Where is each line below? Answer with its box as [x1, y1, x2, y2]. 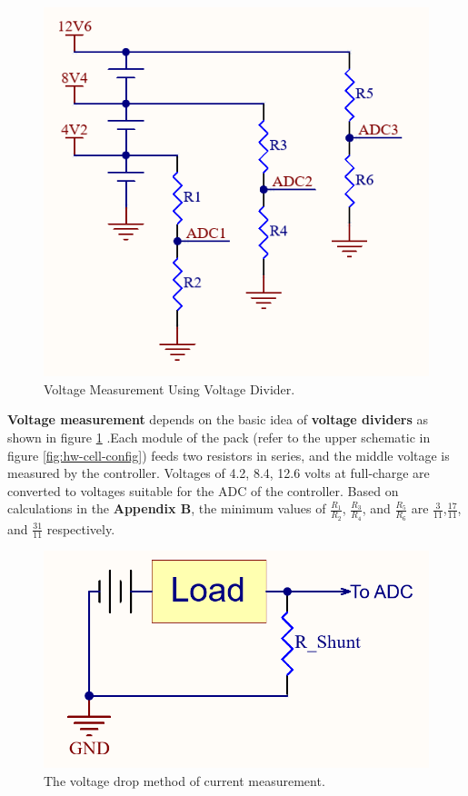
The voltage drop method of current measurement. [44, 771, 325, 790]
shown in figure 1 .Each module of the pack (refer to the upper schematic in [7, 427, 431, 446]
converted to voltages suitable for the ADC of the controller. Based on [7, 481, 399, 500]
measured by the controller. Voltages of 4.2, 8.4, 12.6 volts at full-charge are [7, 463, 430, 483]
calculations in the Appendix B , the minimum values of [7, 499, 326, 518]
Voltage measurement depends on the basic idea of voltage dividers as [7, 410, 428, 429]
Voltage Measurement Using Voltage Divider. [44, 379, 295, 398]
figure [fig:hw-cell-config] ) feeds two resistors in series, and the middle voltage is [7, 445, 450, 464]
